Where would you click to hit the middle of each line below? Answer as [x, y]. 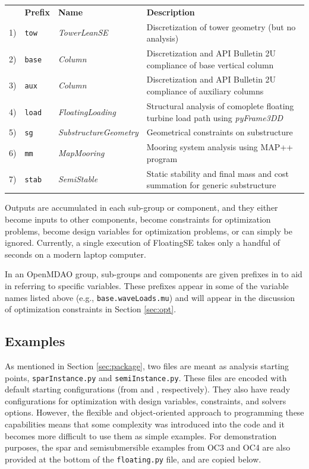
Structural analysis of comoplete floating [220, 105]
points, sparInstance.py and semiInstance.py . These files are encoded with [146, 377]
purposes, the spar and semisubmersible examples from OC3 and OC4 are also [148, 447]
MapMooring [81, 153]
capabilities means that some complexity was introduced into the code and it [145, 424]
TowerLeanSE [83, 32]
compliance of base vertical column [210, 64]
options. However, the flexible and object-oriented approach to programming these [154, 412]
